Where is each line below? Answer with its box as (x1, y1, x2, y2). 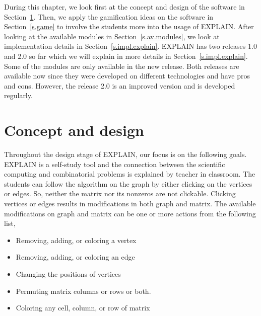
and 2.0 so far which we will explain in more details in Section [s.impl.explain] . (4, 50, 248, 61)
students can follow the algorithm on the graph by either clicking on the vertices (4, 178, 252, 189)
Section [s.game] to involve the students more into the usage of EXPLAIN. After (4, 21, 254, 32)
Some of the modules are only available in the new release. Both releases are (4, 60, 239, 71)
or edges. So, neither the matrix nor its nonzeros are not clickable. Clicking (4, 188, 236, 199)
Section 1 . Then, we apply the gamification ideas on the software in (4, 11, 214, 22)
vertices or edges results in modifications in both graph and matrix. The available (4, 198, 256, 209)
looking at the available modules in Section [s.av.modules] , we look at (4, 31, 220, 41)
